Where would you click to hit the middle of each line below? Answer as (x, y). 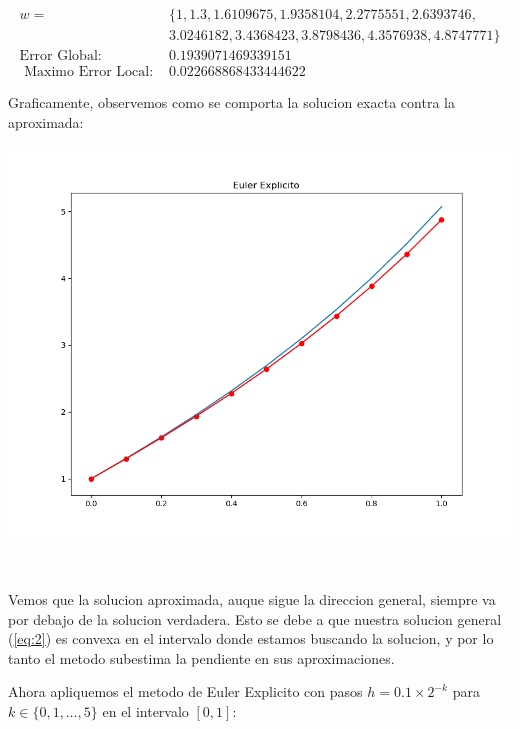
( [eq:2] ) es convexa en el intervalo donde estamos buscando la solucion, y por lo (251, 638)
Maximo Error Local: (89, 72)
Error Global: (60, 56)
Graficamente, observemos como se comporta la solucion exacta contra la (231, 102)
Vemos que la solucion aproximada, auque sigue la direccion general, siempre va (252, 599)
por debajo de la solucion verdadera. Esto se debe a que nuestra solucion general (255, 618)
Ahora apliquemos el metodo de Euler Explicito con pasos (185, 691)
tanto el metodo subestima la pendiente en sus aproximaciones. (201, 657)
